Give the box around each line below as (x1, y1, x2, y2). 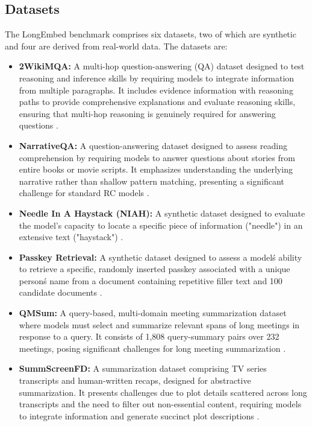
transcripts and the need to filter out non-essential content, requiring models (19, 398, 302, 410)
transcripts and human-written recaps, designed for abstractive (19, 374, 251, 387)
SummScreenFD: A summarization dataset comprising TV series (19, 362, 267, 375)
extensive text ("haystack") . (19, 230, 123, 243)
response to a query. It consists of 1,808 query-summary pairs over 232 (19, 330, 279, 343)
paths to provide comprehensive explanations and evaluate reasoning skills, (19, 95, 296, 108)
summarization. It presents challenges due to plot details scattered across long (19, 386, 307, 398)
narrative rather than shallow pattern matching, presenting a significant (19, 174, 284, 187)
